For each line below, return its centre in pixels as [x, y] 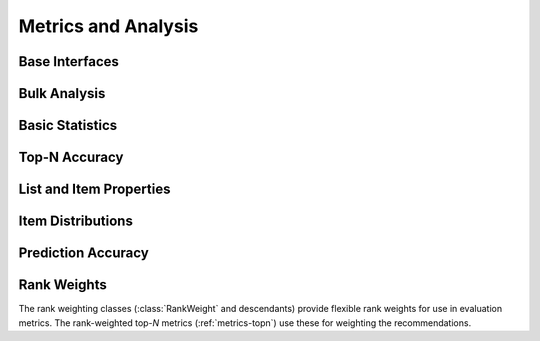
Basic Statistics [68, 125]
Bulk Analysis [62, 93]
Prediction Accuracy [83, 253]
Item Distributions [76, 221]
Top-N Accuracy [71, 157]
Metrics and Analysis [108, 26]
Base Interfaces [69, 61]
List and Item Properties [94, 189]
